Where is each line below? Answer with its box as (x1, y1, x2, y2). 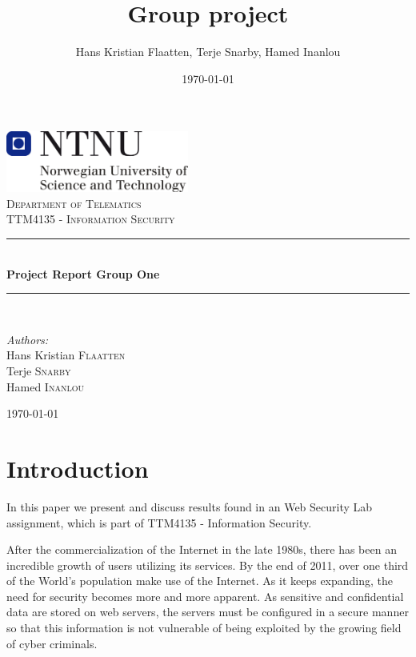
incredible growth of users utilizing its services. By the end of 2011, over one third (6, 556, 409, 573)
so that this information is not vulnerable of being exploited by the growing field (6, 619, 402, 636)
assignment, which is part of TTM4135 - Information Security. (6, 514, 312, 531)
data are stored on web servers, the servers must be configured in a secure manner (6, 603, 409, 620)
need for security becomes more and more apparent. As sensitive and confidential (6, 587, 404, 604)
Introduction (6, 451, 149, 484)
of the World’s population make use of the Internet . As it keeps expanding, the (6, 572, 394, 589)
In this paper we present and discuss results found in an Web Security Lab (6, 498, 373, 515)
